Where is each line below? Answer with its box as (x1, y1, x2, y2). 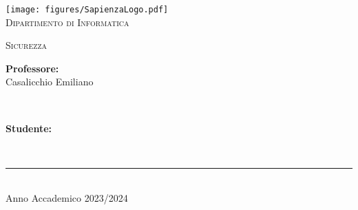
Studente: (6, 120, 52, 135)
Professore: (6, 61, 59, 75)
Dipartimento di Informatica (6, 14, 129, 29)
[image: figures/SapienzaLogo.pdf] (6, 5, 169, 14)
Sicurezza (6, 38, 48, 52)
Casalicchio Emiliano (6, 74, 94, 89)
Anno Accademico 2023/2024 (6, 191, 128, 205)
